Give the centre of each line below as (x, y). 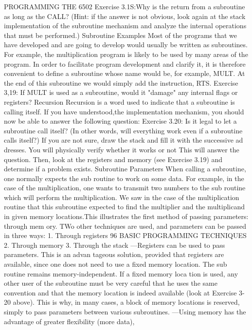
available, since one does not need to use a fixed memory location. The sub (116, 264)
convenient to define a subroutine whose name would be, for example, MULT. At (125, 73)
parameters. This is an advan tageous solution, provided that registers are (114, 254)
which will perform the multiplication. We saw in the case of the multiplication (122, 197)
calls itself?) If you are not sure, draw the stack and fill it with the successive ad (124, 140)
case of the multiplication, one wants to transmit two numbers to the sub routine (125, 188)
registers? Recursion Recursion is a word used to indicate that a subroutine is (119, 101)
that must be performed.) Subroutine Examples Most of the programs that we (121, 35)
